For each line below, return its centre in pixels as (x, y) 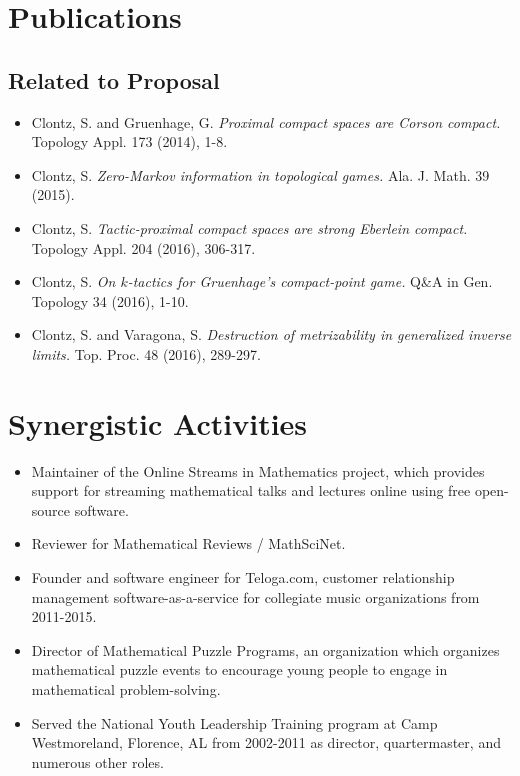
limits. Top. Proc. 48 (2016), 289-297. (146, 353)
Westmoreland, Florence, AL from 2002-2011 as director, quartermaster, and (266, 742)
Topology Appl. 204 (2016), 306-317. (143, 247)
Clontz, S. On (73, 281)
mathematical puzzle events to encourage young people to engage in (239, 669)
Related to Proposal (114, 79)
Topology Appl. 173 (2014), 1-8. (129, 141)
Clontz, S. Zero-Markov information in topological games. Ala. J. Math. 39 (260, 174)
